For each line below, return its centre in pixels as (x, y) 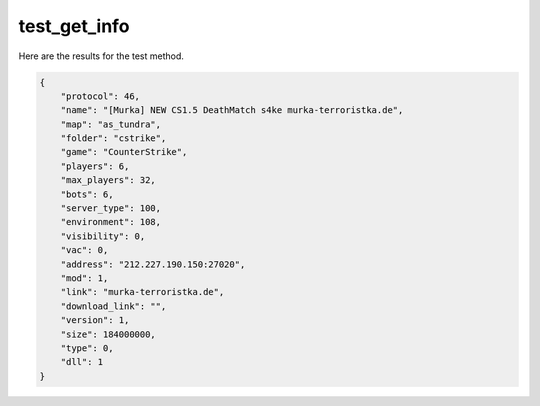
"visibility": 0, (103, 236)
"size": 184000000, (108, 334)
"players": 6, (95, 166)
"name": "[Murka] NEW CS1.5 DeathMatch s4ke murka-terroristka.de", (232, 110)
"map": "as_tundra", (111, 124)
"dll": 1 (82, 362)
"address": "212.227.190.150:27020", (153, 264)
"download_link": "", (113, 306)
